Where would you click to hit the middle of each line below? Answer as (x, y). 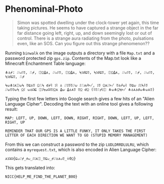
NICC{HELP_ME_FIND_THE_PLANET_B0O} (41, 177)
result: (12, 109)
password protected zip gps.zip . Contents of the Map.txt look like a (73, 58)
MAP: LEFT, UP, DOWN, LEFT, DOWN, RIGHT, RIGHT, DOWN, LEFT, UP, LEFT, (80, 118)
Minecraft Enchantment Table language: (45, 63)
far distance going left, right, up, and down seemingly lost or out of (84, 33)
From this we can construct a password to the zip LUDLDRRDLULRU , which (77, 144)
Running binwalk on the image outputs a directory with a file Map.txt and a (80, 53)
